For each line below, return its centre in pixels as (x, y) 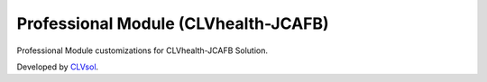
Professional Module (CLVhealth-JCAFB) (173, 23)
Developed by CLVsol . (58, 67)
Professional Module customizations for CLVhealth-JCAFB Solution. (142, 50)
